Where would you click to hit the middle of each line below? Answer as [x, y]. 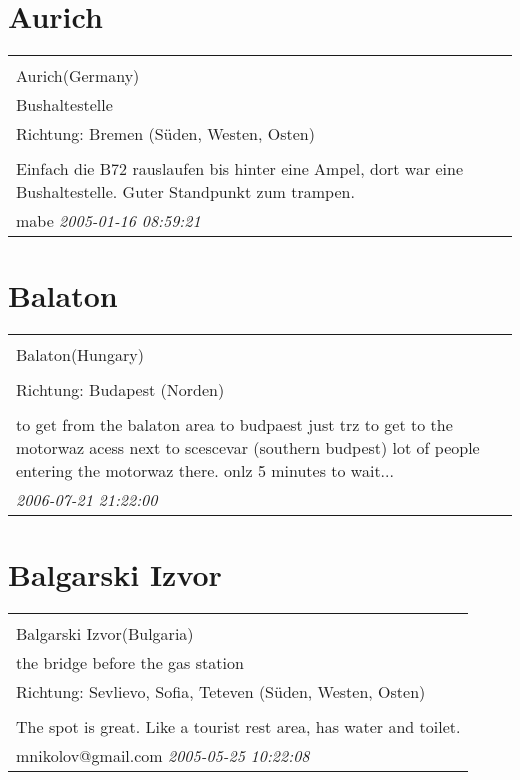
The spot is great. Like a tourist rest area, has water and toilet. [238, 727]
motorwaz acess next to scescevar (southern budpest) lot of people [248, 448]
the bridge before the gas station [130, 663]
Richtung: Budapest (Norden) [120, 390]
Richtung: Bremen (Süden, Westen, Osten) [165, 134]
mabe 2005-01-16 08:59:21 [108, 221]
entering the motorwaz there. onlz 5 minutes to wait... [205, 471]
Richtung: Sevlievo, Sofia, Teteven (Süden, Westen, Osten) [221, 692]
